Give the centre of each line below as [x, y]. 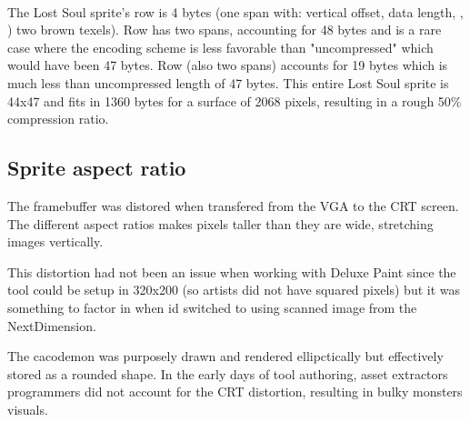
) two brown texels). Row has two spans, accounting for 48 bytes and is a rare [225, 30]
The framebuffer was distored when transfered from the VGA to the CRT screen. [233, 205]
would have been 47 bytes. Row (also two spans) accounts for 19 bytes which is [228, 65]
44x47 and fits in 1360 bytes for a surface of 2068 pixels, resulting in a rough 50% [235, 100]
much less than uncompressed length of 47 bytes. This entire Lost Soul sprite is [228, 82]
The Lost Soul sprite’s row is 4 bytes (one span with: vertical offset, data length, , [235, 11]
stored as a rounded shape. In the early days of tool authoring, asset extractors [228, 373]
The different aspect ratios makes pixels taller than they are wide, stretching [220, 223]
